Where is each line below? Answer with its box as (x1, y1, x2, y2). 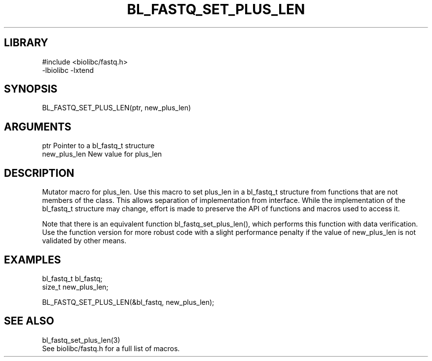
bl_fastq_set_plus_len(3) (42, 335, 120, 344)
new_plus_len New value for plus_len (42, 150, 162, 159)
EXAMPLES (4, 253, 61, 266)
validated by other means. (42, 236, 127, 245)
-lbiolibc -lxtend (42, 66, 94, 74)
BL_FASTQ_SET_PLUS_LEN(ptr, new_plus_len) (42, 103, 191, 112)
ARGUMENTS (4, 120, 72, 133)
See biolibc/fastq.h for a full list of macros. (42, 344, 180, 353)
